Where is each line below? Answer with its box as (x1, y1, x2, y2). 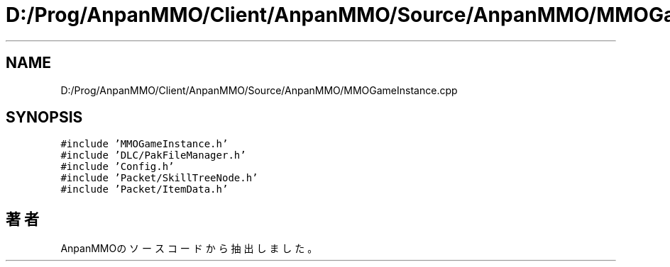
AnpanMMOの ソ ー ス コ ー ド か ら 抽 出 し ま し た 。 (60, 242, 318, 255)
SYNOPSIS (6, 108, 83, 127)
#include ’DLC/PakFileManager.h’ (60, 149, 246, 161)
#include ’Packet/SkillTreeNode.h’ (60, 172, 258, 184)
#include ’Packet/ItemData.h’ (60, 183, 229, 195)
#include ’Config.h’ (60, 161, 175, 173)
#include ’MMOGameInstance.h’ (60, 138, 229, 150)
